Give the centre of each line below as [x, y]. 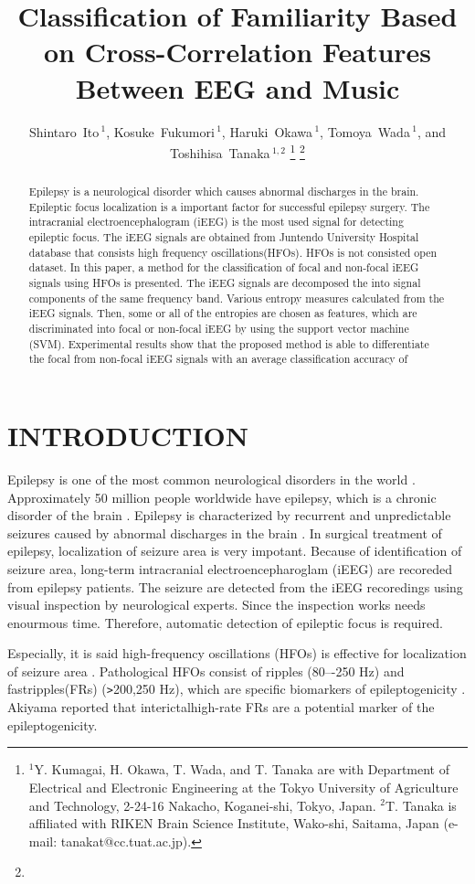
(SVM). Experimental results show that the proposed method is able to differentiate [229, 343]
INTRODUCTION [128, 436]
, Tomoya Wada [365, 131]
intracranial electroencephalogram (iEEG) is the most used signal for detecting [216, 222]
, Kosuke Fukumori [160, 131]
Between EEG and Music [237, 87]
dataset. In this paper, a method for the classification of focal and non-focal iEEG [224, 267]
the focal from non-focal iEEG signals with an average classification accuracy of [218, 359]
